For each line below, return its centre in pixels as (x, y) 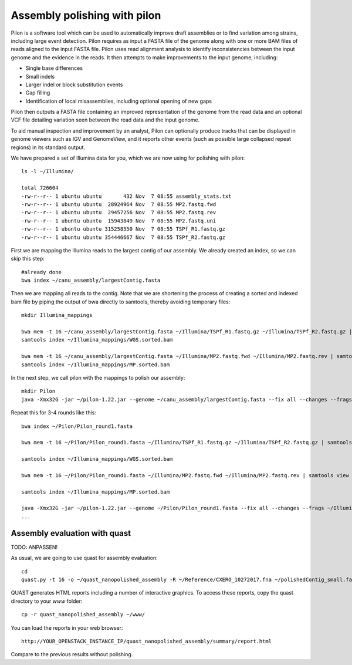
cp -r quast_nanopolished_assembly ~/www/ (83, 615)
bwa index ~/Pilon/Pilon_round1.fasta (77, 426)
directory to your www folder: (47, 601)
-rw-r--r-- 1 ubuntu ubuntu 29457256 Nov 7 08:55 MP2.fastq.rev (119, 212)
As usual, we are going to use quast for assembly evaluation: (84, 558)
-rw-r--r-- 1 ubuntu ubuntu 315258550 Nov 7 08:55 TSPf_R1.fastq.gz (123, 229)
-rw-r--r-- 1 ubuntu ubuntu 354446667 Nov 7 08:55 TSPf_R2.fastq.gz (123, 237)
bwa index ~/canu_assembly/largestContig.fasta (91, 281)
